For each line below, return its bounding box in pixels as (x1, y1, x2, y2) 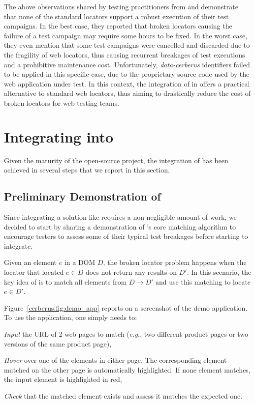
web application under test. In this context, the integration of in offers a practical (4, 78, 250, 88)
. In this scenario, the (187, 267, 252, 277)
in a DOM (64, 257, 96, 267)
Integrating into (4, 126, 114, 146)
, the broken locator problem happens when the (103, 257, 247, 267)
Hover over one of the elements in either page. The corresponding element (4, 355, 227, 365)
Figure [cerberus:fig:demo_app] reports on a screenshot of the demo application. (4, 302, 248, 313)
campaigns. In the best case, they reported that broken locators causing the (4, 21, 232, 31)
